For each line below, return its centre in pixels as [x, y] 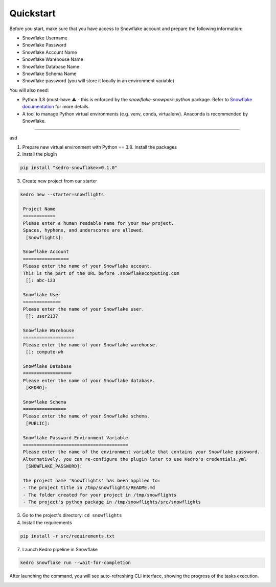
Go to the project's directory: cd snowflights [72, 515]
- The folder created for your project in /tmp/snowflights [100, 495]
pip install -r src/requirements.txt [67, 536]
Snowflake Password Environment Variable [76, 438]
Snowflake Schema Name [49, 74]
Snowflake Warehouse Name [53, 59]
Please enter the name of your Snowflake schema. [87, 416]
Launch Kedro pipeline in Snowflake [60, 549]
